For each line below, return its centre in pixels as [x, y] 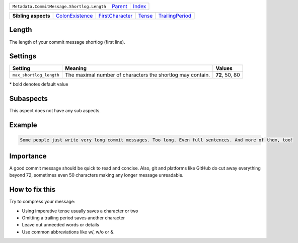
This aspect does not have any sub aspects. [55, 111]
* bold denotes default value [39, 84]
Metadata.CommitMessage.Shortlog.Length [59, 6]
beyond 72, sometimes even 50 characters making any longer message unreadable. [96, 175]
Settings [23, 56]
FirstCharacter [116, 16]
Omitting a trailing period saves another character [73, 218]
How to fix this [32, 189]
